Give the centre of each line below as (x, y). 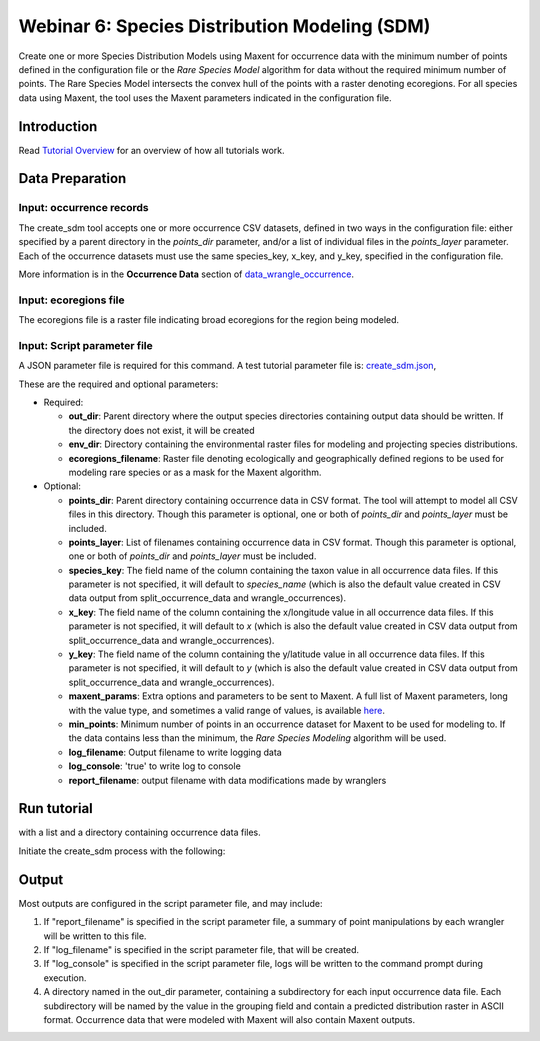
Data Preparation (72, 178)
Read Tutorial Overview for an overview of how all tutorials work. (151, 150)
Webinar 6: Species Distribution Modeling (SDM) (224, 26)
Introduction (58, 126)
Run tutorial (56, 808)
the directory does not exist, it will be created (161, 430)
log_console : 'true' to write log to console (155, 766)
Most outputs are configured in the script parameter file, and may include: (170, 903)
